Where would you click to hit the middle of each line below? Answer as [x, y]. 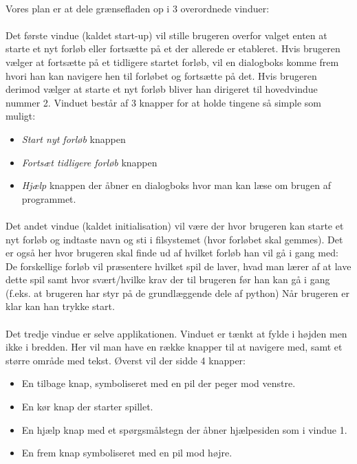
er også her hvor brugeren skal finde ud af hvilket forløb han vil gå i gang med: [172, 253]
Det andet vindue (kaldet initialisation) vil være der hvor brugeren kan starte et [175, 225]
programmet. [49, 198]
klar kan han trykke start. [60, 306]
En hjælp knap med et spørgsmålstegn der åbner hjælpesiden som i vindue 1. [184, 429]
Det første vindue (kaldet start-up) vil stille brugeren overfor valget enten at [166, 35]
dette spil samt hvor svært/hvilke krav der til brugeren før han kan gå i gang [168, 279]
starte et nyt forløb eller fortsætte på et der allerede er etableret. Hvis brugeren [173, 48]
